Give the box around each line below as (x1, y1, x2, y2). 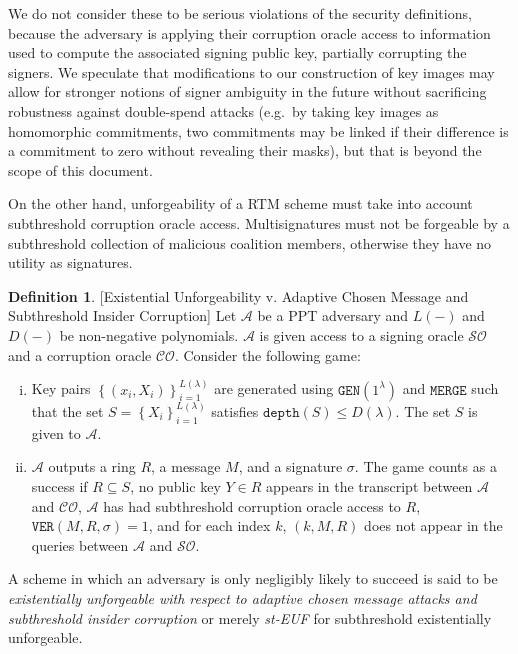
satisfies (211, 400, 259, 421)
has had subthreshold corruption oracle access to (103, 495, 401, 516)
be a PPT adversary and (257, 305, 409, 326)
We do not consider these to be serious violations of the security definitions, (8, 3, 472, 23)
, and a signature (238, 456, 343, 477)
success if (31, 475, 88, 496)
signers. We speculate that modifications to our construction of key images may (8, 61, 495, 82)
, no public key (130, 475, 221, 496)
